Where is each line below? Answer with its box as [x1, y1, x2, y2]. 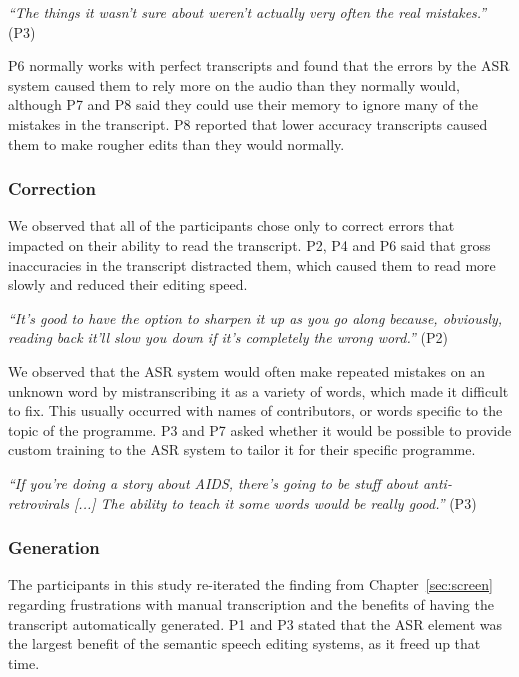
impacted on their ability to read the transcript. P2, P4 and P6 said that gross [8, 234, 491, 255]
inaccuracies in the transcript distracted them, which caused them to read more [8, 254, 496, 275]
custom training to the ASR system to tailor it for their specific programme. [8, 439, 476, 460]
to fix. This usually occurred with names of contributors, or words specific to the [8, 400, 503, 421]
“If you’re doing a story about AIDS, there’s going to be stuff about [8, 472, 418, 493]
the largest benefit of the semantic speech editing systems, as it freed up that [8, 633, 481, 654]
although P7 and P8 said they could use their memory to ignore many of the [8, 94, 479, 115]
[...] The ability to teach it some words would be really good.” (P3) [74, 492, 477, 513]
